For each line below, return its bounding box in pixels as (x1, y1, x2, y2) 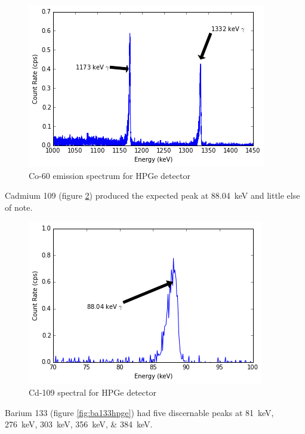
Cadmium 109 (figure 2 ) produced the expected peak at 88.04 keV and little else (5, 189, 300, 202)
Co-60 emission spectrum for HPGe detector (29, 169, 190, 181)
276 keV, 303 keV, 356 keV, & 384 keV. (5, 418, 153, 430)
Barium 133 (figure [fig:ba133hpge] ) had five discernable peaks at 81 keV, (5, 406, 274, 418)
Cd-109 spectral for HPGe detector (29, 386, 156, 398)
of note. (5, 201, 33, 213)
